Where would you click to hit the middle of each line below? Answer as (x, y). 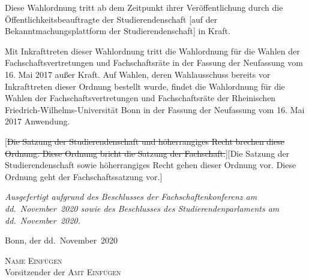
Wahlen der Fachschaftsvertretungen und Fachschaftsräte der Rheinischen (140, 98)
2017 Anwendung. (37, 121)
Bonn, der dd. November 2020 (61, 240)
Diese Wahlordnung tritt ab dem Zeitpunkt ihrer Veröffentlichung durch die (144, 7)
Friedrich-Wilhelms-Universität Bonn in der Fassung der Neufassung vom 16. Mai (155, 109)
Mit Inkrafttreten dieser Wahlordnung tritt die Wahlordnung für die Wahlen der (152, 51)
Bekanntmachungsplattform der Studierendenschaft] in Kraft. (118, 31)
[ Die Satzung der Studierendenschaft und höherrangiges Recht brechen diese (145, 141)
